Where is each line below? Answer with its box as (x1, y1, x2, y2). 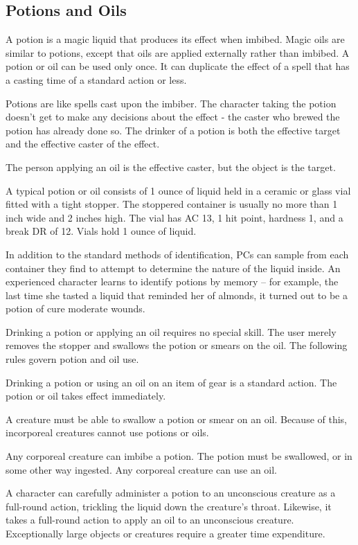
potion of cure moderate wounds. (6, 301, 145, 316)
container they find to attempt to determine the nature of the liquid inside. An (6, 260, 341, 275)
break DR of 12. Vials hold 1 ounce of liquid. (6, 224, 197, 238)
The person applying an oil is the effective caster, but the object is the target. (6, 159, 336, 174)
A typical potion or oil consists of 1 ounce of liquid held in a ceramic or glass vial (6, 183, 351, 197)
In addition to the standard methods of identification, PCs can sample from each (6, 247, 349, 261)
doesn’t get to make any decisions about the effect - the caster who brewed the (6, 109, 340, 124)
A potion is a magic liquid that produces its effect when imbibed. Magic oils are (6, 32, 345, 46)
